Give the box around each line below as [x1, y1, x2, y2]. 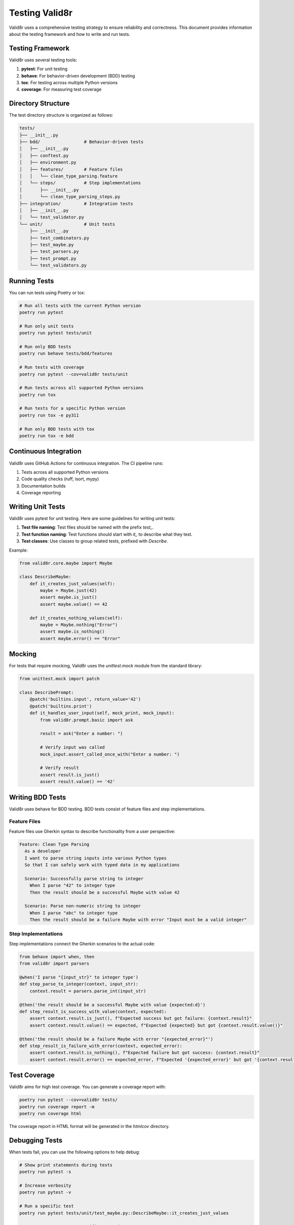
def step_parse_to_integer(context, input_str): [19, 981, 139, 987]
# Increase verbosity [19, 1182, 72, 1188]
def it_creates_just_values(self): [29, 581, 115, 587]
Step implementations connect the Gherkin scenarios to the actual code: [9, 941, 155, 947]
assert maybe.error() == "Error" [40, 636, 121, 641]
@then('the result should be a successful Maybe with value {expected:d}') [19, 1002, 206, 1007]
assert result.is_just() [40, 772, 100, 778]
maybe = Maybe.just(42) [40, 588, 98, 593]
